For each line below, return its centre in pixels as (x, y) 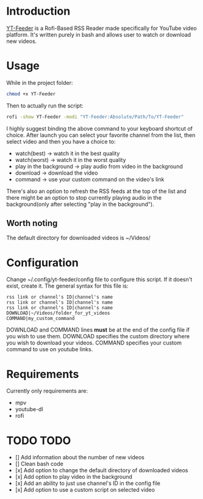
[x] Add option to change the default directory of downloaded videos (101, 470)
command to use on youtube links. (50, 349)
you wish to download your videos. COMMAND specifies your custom (94, 343)
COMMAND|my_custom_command (41, 319)
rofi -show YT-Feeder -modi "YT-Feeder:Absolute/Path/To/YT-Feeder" (95, 117)
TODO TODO (39, 440)
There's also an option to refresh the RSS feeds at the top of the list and (96, 191)
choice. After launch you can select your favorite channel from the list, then (101, 135)
